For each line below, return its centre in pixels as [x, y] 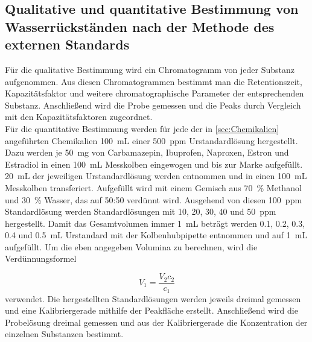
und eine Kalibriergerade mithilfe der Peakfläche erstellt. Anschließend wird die [151, 310]
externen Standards [67, 44]
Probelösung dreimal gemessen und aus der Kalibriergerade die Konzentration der [156, 322]
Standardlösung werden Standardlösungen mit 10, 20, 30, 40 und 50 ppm [141, 211]
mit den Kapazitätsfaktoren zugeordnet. [79, 117]
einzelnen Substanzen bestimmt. [64, 334]
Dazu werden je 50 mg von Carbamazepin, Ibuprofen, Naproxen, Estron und [147, 152]
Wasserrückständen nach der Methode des [140, 26]
